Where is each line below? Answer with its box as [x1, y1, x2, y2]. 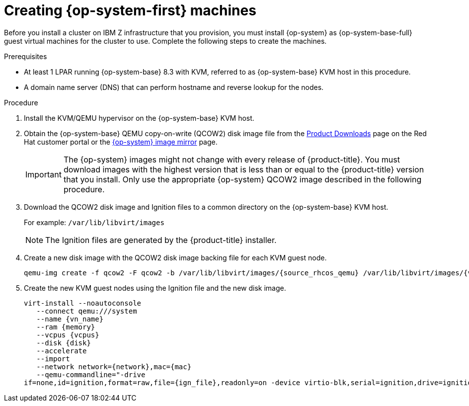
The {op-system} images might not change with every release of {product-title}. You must [63, 154, 400, 164]
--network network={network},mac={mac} [36, 362, 192, 371]
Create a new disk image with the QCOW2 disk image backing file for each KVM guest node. [24, 253, 327, 262]
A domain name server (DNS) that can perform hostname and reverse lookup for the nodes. [24, 82, 324, 91]
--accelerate [36, 346, 87, 355]
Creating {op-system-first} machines [4, 2, 256, 19]
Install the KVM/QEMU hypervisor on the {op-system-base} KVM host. [24, 113, 254, 122]
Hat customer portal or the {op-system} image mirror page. [24, 137, 218, 146]
